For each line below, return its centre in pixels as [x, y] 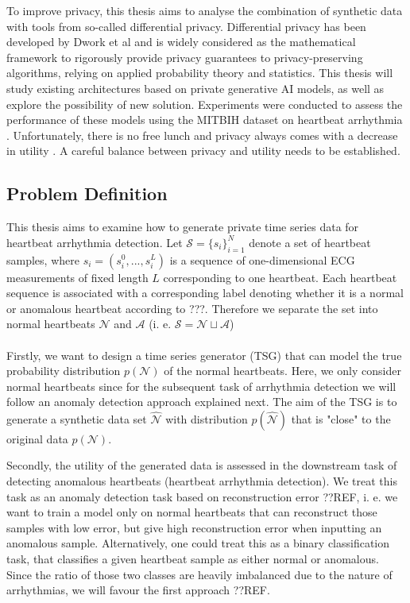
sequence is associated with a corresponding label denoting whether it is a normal [205, 293]
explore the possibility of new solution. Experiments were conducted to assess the [205, 104]
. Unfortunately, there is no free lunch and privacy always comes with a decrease [202, 135]
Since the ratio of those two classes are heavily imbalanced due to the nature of [199, 574]
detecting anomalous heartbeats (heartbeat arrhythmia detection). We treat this [202, 481]
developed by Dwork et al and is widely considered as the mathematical [181, 42]
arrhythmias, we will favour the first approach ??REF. [138, 590]
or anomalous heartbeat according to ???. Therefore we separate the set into [192, 308]
